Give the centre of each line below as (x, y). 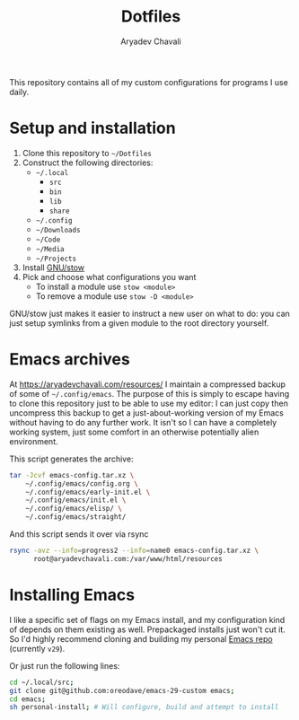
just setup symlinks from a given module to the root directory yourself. (139, 323)
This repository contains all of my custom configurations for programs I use (149, 82)
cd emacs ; (28, 699)
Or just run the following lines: (65, 665)
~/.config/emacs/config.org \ (82, 483)
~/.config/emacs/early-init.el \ (88, 492)
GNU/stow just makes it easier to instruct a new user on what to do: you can (149, 313)
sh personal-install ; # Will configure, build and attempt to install (144, 707)
